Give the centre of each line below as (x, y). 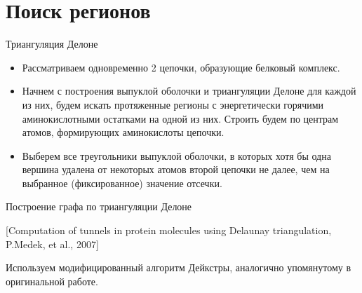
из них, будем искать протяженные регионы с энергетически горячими (173, 104)
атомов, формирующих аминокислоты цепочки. (123, 132)
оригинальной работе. (52, 281)
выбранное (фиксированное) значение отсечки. (122, 183)
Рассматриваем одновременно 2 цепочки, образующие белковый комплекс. (181, 67)
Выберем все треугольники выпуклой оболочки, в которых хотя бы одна (176, 155)
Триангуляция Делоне (52, 44)
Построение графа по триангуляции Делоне (99, 206)
